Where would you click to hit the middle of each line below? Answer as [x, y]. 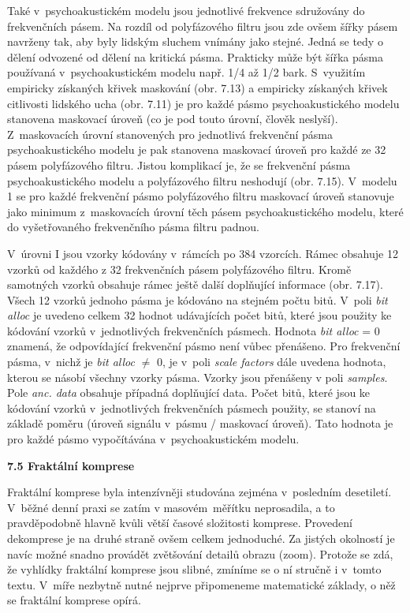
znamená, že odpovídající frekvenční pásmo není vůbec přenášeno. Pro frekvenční [204, 346]
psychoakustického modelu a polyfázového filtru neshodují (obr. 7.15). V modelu [202, 180]
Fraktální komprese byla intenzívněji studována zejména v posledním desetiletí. [199, 492]
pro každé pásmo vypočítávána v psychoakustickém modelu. [153, 439]
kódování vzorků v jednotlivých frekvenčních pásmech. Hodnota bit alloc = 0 [194, 330]
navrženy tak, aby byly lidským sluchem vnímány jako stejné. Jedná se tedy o [195, 41]
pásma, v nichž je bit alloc [71, 362]
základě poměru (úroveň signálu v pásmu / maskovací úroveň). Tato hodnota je [200, 423]
